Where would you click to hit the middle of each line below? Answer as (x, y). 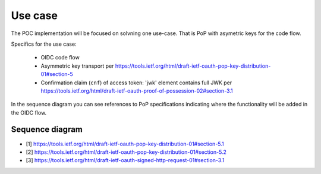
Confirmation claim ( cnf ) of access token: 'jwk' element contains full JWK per (136, 83)
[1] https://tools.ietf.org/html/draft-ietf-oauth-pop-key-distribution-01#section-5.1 (125, 144)
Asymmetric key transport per (77, 66)
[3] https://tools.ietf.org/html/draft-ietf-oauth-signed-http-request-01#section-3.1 (125, 160)
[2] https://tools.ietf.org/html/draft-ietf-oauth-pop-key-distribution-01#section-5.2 (126, 152)
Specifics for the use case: (44, 44)
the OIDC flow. (29, 112)
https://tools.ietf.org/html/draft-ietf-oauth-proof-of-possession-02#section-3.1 (137, 91)
